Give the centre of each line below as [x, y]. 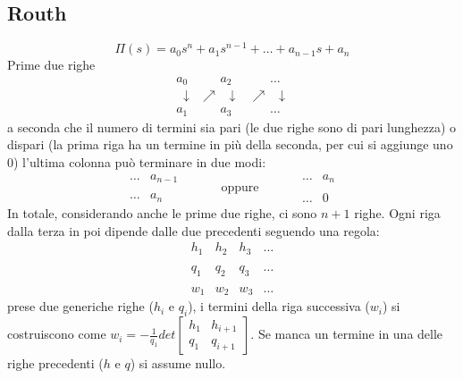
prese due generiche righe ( [80, 306]
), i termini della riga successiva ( [279, 306]
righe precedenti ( [55, 363]
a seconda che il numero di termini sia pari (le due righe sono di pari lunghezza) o [232, 126]
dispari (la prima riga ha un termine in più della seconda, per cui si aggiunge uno [230, 144]
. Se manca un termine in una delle [347, 334]
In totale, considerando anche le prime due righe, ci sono [162, 213]
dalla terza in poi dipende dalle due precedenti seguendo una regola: [194, 230]
